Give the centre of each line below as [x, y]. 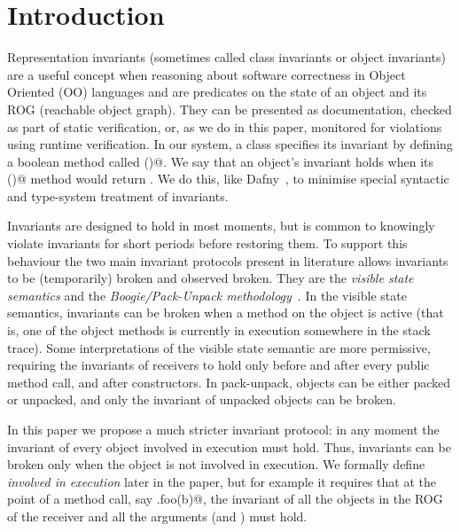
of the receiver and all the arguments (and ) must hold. [157, 516]
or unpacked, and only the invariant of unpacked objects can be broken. [202, 399]
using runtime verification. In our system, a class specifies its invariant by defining [230, 144]
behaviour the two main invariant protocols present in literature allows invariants [228, 260]
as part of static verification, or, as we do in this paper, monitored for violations [225, 126]
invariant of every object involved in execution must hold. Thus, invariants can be [229, 446]
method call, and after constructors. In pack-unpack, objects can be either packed [229, 382]
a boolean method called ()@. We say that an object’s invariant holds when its [221, 161]
